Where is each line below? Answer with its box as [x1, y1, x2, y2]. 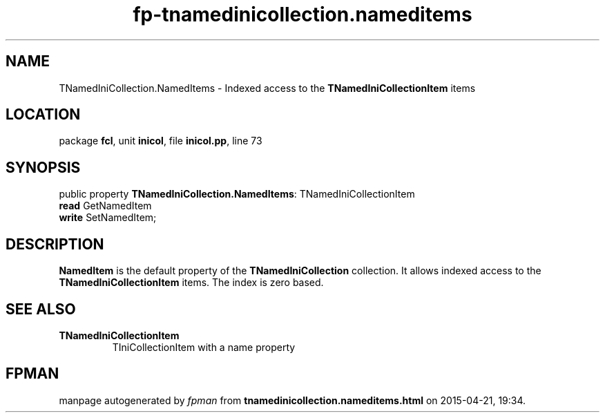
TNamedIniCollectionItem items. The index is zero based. [59, 276, 324, 289]
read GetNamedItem [59, 200, 152, 212]
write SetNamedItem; [59, 211, 157, 224]
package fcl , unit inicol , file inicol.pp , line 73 [59, 135, 262, 147]
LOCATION [6, 106, 81, 124]
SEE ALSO [6, 300, 76, 318]
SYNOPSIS [6, 158, 81, 176]
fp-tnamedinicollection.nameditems [133, 3, 472, 26]
